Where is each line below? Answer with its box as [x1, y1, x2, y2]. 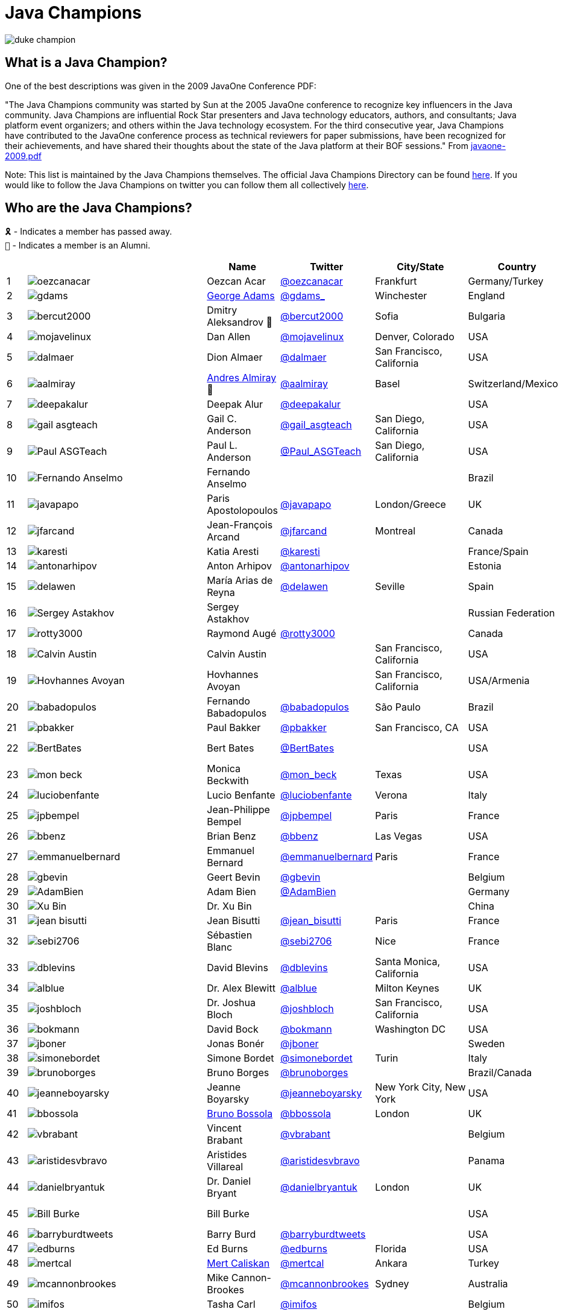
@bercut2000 [280, 310, 344, 323]
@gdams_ [280, 290, 325, 302]
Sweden [468, 1038, 505, 1050]
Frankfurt [375, 275, 417, 288]
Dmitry [207, 304, 237, 317]
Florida [375, 1243, 407, 1255]
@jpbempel [280, 810, 332, 822]
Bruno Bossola [207, 1107, 273, 1120]
